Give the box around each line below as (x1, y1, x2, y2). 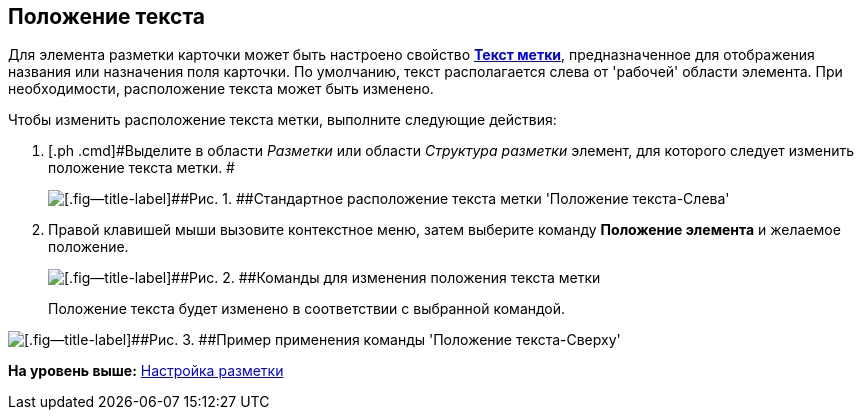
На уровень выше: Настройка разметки (8, 362, 284, 380)
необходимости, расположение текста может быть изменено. (8, 80, 434, 98)
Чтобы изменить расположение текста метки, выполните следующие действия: (8, 111, 557, 129)
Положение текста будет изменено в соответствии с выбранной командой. (48, 300, 566, 318)
